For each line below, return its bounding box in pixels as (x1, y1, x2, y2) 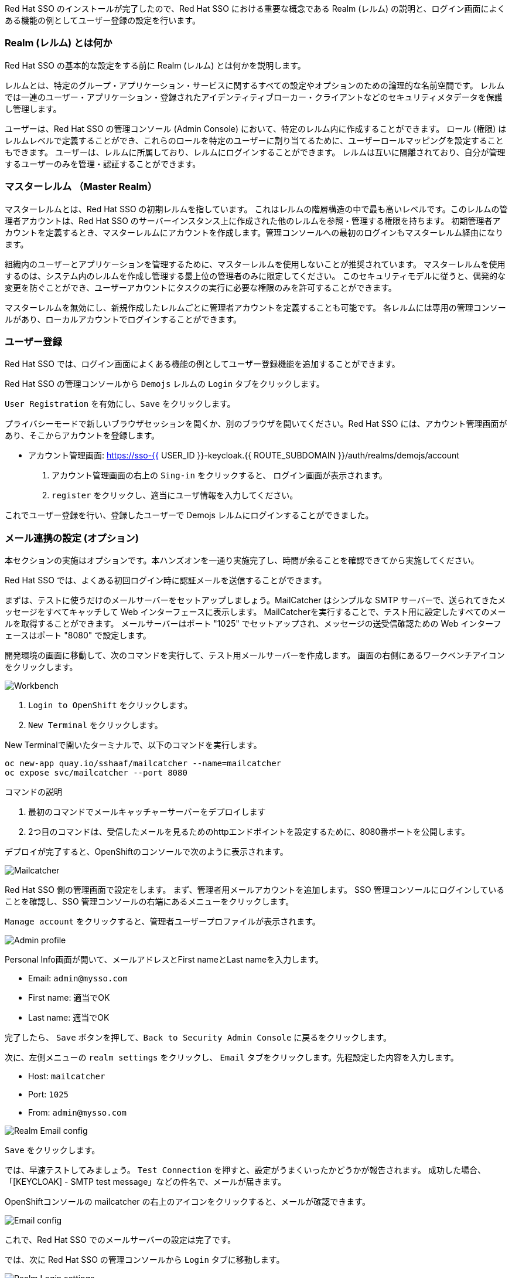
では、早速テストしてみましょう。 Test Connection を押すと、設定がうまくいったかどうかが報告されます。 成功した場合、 (5, 1165, 486, 1175)
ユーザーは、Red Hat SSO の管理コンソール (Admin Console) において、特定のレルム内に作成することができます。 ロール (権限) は (5, 123, 507, 134)
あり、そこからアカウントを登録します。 (5, 430, 160, 441)
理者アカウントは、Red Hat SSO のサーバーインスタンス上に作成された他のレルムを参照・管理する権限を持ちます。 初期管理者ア (5, 215, 501, 226)
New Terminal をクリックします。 (28, 720, 163, 730)
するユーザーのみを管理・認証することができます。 (5, 158, 201, 169)
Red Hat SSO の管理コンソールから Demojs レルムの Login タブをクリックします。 (5, 379, 325, 389)
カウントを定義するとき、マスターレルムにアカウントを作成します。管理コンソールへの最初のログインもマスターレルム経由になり (5, 227, 504, 237)
